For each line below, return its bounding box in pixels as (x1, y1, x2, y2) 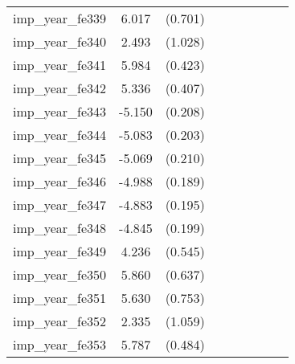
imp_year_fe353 (13, 335, 107, 354)
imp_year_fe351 (13, 288, 107, 307)
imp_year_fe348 (13, 219, 107, 237)
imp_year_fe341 (13, 55, 107, 74)
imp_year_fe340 (13, 32, 107, 51)
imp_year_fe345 (13, 149, 107, 167)
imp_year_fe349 (13, 242, 107, 260)
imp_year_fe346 (13, 172, 107, 190)
